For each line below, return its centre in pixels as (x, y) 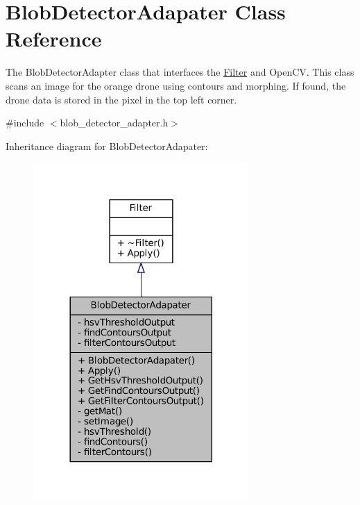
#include (25, 123)
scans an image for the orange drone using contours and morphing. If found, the (176, 85)
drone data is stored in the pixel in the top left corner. (121, 99)
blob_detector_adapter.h (114, 123)
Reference (54, 39)
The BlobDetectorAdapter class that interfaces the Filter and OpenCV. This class (180, 72)
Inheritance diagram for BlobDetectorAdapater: (107, 146)
